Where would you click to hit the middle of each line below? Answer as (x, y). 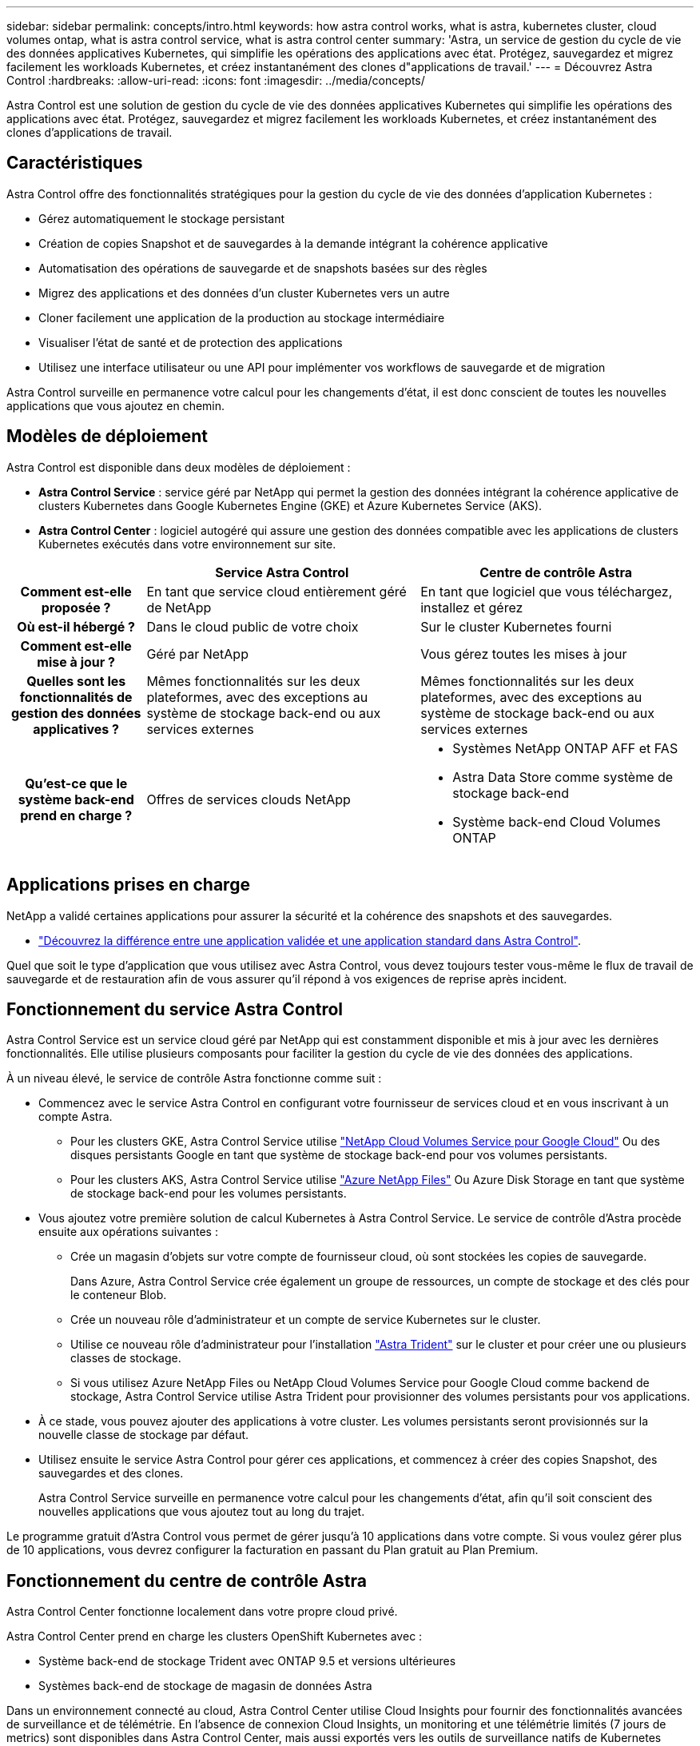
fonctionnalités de (76, 697)
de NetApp (179, 607)
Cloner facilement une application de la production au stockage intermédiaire (242, 317)
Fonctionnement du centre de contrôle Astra (187, 1581)
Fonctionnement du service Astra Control (175, 1009)
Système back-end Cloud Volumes (557, 821)
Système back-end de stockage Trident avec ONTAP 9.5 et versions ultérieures (247, 1661)
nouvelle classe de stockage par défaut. (144, 1435)
